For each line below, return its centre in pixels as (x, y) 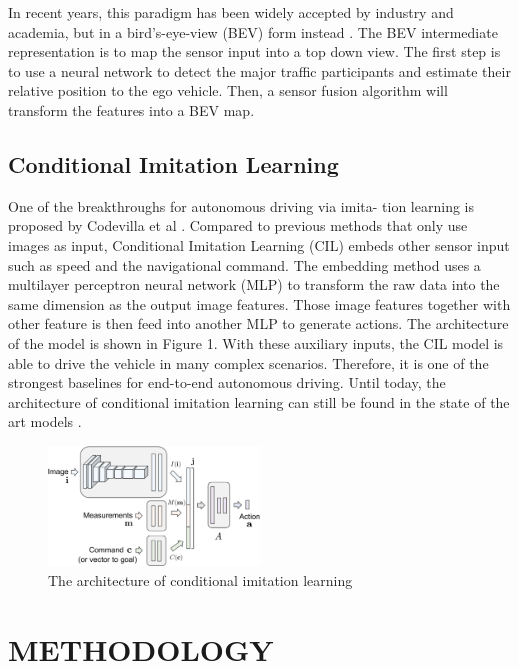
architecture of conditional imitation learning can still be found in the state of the (259, 401)
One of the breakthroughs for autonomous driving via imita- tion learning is (241, 205)
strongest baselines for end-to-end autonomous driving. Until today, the (227, 382)
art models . (45, 421)
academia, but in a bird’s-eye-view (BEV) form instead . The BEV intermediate (253, 31)
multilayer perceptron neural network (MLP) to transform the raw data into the (254, 284)
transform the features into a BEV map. (131, 109)
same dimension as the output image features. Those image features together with (259, 303)
